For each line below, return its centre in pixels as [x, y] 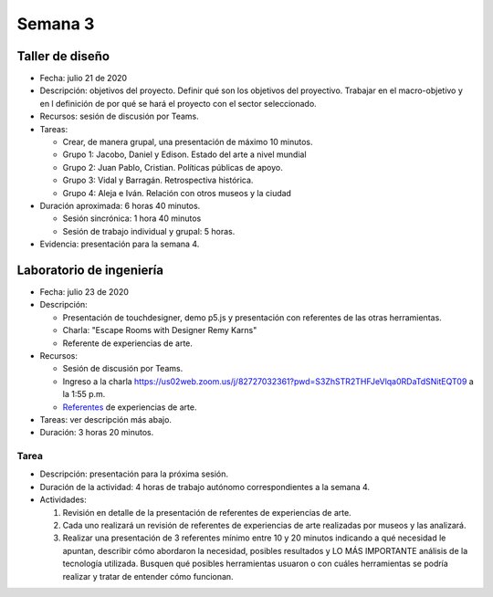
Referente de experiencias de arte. [128, 343]
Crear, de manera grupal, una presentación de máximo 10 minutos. [188, 142]
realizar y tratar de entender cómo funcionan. [148, 576]
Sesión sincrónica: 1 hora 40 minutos [132, 218]
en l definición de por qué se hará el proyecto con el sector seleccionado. [178, 103]
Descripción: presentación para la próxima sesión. [134, 474]
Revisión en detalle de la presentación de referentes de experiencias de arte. [207, 512]
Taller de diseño [63, 56]
